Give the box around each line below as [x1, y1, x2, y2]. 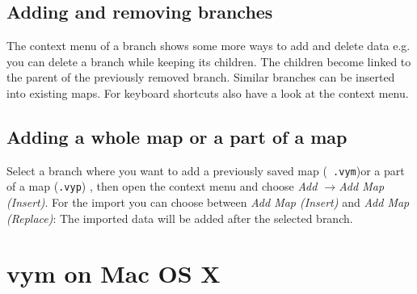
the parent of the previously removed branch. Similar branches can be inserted [6, 69, 395, 86]
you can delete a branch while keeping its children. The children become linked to [6, 52, 411, 69]
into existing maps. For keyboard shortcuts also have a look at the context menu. [6, 84, 409, 101]
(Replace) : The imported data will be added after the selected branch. [6, 209, 353, 226]
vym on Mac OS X [6, 257, 221, 290]
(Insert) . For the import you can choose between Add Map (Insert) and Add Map [6, 194, 410, 211]
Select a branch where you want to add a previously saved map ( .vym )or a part [6, 162, 405, 178]
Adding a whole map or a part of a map [6, 124, 347, 149]
